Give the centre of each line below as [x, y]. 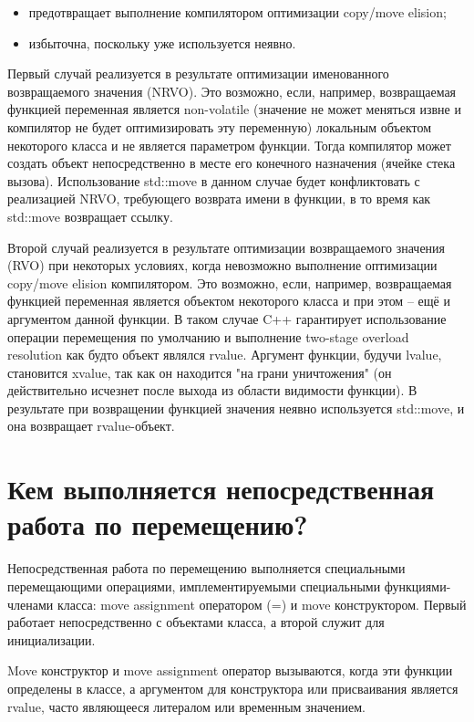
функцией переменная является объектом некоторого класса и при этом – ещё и [229, 301]
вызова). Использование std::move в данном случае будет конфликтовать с [214, 180]
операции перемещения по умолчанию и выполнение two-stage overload [208, 336]
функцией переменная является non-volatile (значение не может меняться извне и [234, 109]
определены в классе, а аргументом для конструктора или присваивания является [233, 688]
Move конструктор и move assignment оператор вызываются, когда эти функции [230, 670]
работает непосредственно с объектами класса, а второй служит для [196, 622]
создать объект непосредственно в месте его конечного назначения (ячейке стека [232, 163]
